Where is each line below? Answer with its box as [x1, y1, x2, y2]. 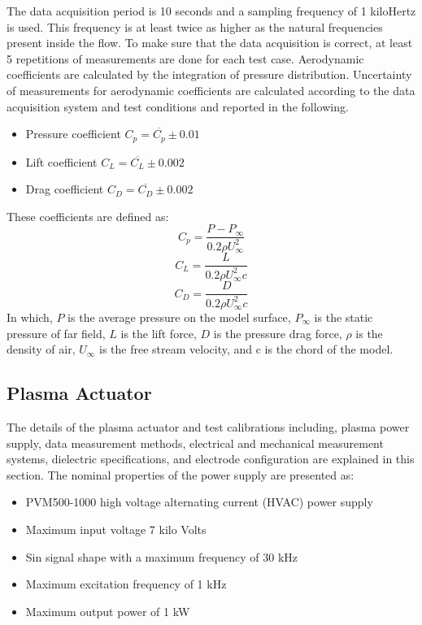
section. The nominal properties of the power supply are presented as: [7, 466, 355, 483]
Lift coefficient [25, 153, 98, 170]
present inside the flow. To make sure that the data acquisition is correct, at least [7, 34, 413, 51]
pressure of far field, [7, 324, 106, 341]
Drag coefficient [25, 180, 104, 197]
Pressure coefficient [25, 125, 121, 142]
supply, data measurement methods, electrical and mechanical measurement [7, 434, 384, 451]
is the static [314, 308, 373, 325]
